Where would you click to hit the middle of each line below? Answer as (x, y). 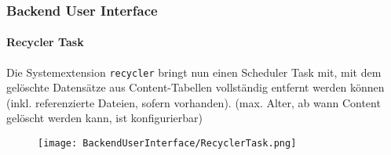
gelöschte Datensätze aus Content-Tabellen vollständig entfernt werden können (195, 87)
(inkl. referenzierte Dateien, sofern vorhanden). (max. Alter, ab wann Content (194, 102)
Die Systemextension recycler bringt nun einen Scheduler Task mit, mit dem (194, 72)
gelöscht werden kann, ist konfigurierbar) (104, 118)
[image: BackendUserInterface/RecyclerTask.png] (167, 144)
